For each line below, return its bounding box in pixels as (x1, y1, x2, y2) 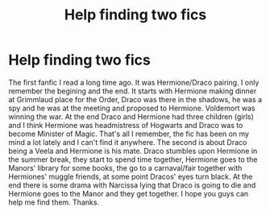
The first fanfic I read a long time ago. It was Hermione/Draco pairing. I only (8, 77, 260, 87)
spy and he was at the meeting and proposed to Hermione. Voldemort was (8, 103, 255, 113)
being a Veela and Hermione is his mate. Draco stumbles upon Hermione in (8, 146, 258, 155)
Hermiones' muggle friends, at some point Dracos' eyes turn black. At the (8, 172, 253, 181)
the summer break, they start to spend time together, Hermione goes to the (8, 155, 258, 164)
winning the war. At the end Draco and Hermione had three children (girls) (8, 111, 254, 122)
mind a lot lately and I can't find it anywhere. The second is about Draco (8, 137, 247, 147)
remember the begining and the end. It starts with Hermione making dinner (8, 86, 257, 96)
